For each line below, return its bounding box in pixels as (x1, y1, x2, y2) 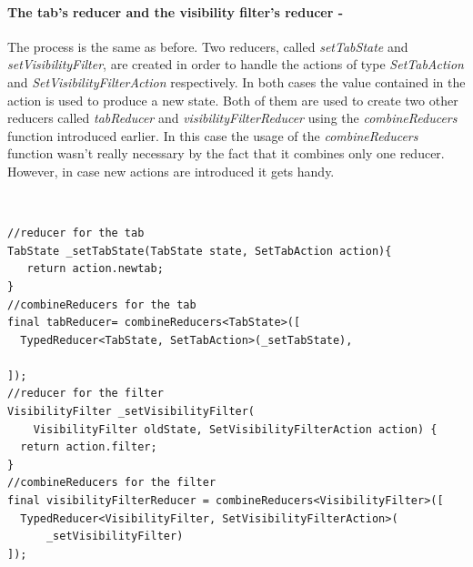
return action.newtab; (26, 262, 164, 276)
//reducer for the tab (7, 227, 145, 240)
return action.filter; (20, 440, 157, 454)
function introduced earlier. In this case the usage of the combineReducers (7, 126, 418, 145)
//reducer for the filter (7, 387, 164, 400)
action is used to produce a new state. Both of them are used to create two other (7, 90, 458, 109)
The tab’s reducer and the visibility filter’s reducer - (7, 2, 344, 21)
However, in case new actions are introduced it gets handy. (7, 161, 335, 180)
